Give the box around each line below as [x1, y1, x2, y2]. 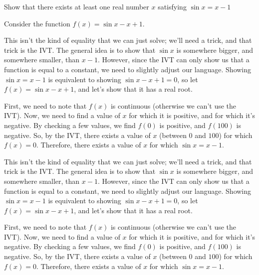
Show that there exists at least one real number [4, 1, 149, 11]
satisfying [158, 1, 187, 11]
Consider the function [4, 18, 70, 28]
